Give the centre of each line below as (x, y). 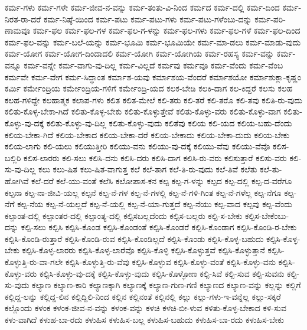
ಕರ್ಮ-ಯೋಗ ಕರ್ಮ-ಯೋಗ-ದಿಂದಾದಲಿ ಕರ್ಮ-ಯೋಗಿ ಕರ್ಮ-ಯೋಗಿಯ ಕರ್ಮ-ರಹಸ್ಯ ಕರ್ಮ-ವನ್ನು (140, 53)
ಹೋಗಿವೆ (17, 180)
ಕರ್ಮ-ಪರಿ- (270, 19)
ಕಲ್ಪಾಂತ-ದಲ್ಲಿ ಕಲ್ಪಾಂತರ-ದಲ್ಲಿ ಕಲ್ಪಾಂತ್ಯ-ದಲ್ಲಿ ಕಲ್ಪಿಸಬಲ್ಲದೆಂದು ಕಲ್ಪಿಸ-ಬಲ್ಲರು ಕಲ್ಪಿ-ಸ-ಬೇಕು (124, 215)
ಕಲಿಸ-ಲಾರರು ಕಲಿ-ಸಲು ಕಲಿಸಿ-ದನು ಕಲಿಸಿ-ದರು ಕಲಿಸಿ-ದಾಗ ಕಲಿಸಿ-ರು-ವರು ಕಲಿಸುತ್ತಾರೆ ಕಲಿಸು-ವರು (155, 157)
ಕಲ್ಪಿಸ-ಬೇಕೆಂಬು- (267, 215)
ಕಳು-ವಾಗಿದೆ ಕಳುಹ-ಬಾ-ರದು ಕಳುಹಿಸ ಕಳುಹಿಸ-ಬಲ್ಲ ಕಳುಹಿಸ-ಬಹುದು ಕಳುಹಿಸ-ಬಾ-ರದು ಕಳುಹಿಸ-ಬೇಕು (144, 320)
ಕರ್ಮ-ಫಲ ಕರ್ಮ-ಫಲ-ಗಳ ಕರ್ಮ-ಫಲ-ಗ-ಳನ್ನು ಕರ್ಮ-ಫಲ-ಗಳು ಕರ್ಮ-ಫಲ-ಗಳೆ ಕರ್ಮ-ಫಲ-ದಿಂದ (166, 30)
